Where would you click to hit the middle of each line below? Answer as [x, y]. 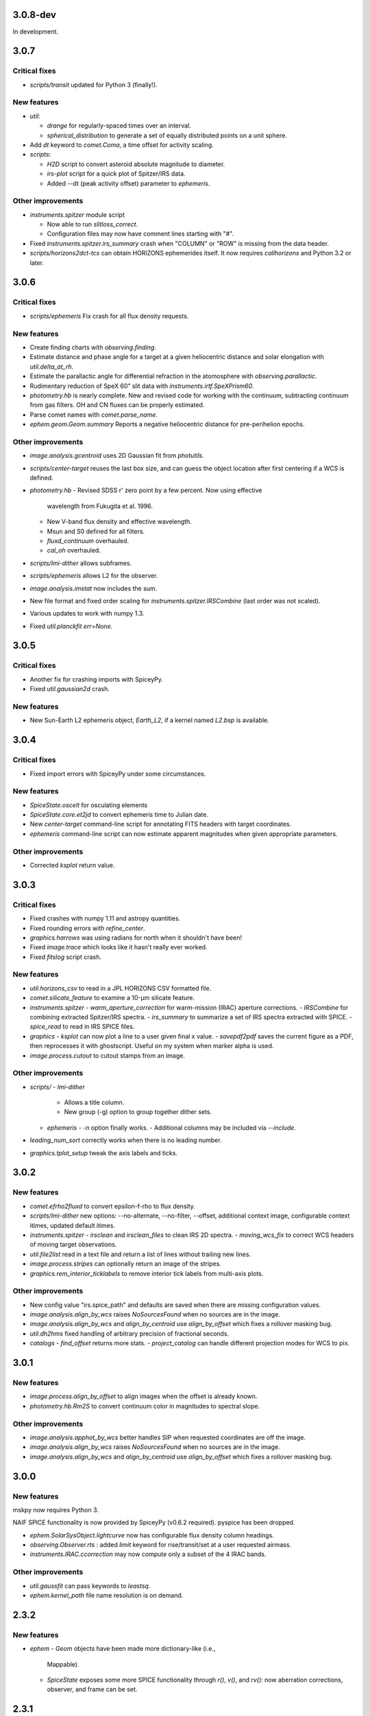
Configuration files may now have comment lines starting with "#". [140, 234]
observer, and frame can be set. [92, 1689]
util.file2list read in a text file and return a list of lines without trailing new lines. [140, 1254]
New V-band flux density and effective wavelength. [119, 522]
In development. [35, 32]
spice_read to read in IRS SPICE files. [82, 1027]
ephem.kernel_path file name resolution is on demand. [107, 1595]
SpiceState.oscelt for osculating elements [89, 805]
